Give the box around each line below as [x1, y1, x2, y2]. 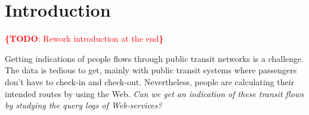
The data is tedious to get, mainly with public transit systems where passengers [5, 64, 297, 76]
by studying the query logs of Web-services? [5, 99, 162, 111]
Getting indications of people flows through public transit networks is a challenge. [5, 52, 304, 64]
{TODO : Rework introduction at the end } [5, 32, 164, 45]
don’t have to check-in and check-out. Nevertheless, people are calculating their [5, 75, 295, 88]
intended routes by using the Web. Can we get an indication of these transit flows [5, 87, 304, 100]
